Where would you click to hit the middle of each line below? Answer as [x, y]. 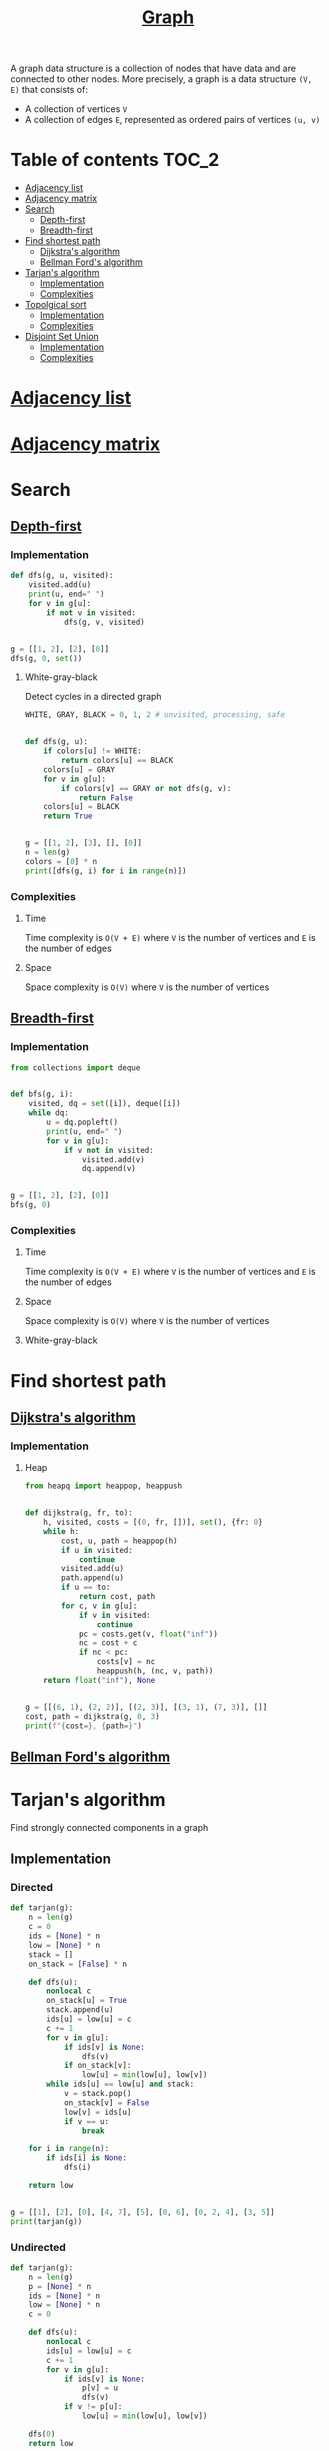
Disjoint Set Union [62, 337]
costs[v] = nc [126, 1662]
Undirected [38, 2247]
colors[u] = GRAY [79, 769]
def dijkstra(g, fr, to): [78, 1513]
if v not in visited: [109, 1150]
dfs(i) [77, 2167]
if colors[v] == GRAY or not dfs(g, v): [146, 788]
